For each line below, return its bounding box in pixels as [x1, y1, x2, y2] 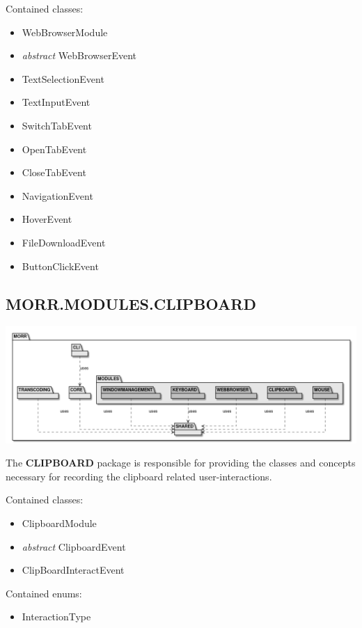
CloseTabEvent [22, 165, 86, 180]
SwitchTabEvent [22, 118, 92, 132]
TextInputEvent [22, 95, 90, 109]
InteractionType [22, 609, 91, 624]
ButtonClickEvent [22, 258, 99, 273]
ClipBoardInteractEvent [22, 563, 125, 577]
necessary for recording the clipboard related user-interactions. [6, 469, 272, 483]
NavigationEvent [22, 188, 93, 203]
